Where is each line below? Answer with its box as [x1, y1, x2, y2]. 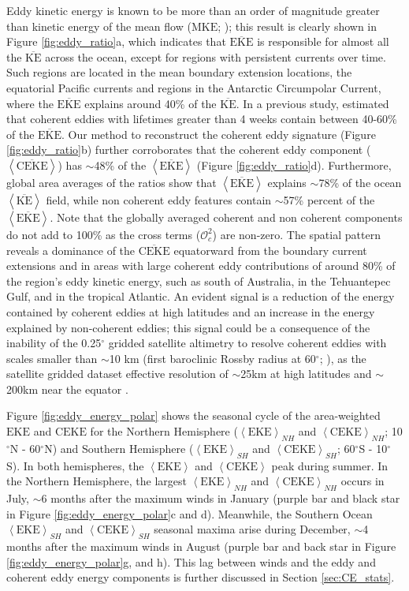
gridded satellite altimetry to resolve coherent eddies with [108, 335, 387, 351]
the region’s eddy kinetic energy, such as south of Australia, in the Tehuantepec [6, 272, 391, 289]
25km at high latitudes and [240, 365, 372, 382]
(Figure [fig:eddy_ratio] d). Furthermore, [196, 156, 392, 173]
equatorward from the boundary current [173, 241, 367, 258]
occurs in [340, 473, 385, 489]
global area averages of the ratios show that [6, 174, 217, 190]
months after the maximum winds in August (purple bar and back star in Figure [6, 538, 396, 555]
